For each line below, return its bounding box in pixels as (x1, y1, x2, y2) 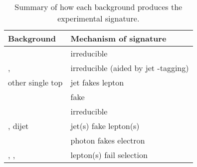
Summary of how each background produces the (14, 1, 183, 12)
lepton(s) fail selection (70, 149, 148, 160)
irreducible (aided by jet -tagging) (70, 62, 189, 73)
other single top (8, 76, 63, 88)
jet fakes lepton (70, 76, 124, 88)
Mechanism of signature (70, 32, 167, 44)
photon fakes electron (70, 134, 145, 146)
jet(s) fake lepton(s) (70, 120, 140, 131)
